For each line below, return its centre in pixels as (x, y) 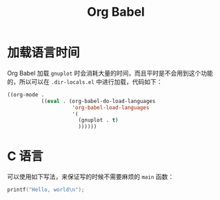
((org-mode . (26, 95)
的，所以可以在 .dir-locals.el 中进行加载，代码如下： (85, 81)
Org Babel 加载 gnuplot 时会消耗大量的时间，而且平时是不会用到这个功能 (110, 73)
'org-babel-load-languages (111, 107)
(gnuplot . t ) (98, 120)
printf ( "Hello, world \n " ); (46, 190)
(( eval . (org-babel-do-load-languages (98, 101)
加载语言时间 (44, 53)
